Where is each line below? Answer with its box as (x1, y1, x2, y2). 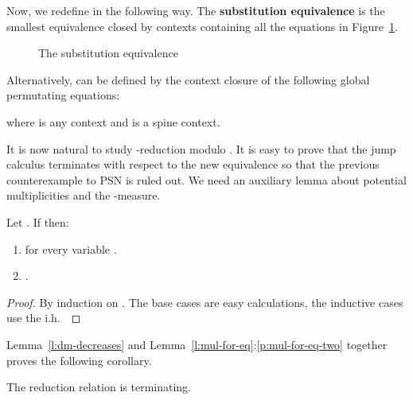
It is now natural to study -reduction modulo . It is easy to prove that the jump (6, 140, 396, 157)
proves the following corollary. (6, 351, 152, 368)
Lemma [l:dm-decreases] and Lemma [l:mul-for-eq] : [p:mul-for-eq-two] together (6, 336, 388, 352)
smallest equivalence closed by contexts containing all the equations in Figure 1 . (6, 17, 398, 34)
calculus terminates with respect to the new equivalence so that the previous (6, 156, 380, 173)
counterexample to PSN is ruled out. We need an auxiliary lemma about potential (6, 171, 407, 188)
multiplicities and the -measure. (6, 187, 161, 204)
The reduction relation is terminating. (6, 379, 191, 395)
